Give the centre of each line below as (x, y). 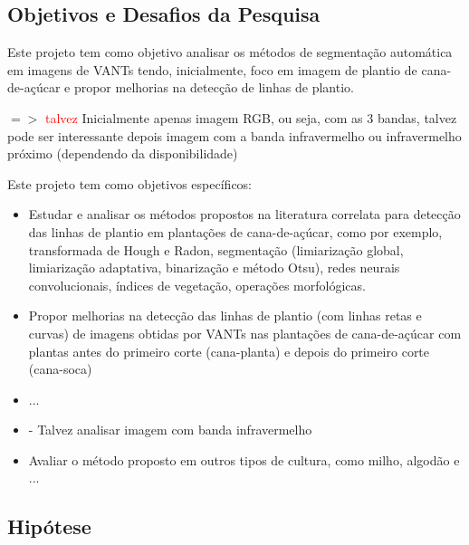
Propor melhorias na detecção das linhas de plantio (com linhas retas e (225, 316)
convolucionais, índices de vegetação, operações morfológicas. (197, 285)
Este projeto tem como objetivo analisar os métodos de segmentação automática (230, 52)
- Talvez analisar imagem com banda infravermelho (170, 430)
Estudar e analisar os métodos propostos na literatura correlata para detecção (244, 214)
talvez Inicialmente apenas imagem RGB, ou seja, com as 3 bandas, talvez (251, 117)
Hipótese (49, 526)
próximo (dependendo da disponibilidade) (123, 153)
